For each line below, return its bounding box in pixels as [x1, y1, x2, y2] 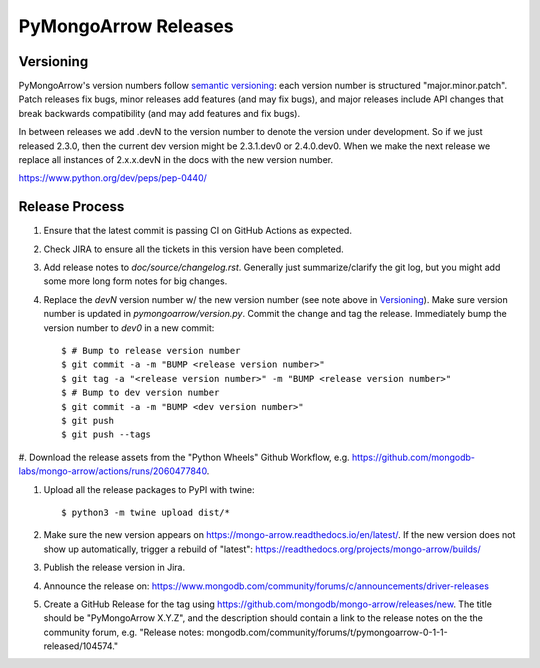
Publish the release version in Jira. [43, 561, 185, 574]
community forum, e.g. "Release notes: [43, 626, 205, 638]
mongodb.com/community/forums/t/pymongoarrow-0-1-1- [206, 626, 449, 638]
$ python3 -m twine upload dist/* [61, 506, 230, 518]
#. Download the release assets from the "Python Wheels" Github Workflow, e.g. [18, 451, 350, 463]
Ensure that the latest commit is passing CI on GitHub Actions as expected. [43, 225, 352, 237]
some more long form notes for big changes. [43, 275, 228, 287]
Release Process [18, 198, 125, 215]
